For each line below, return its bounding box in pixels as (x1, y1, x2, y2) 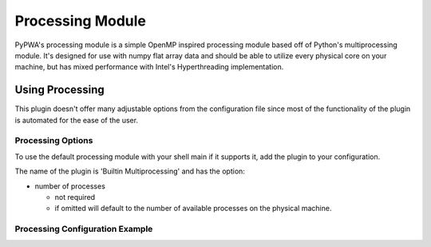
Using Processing (14, 83, 105, 97)
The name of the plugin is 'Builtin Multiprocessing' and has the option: (14, 166, 245, 176)
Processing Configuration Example (14, 224, 153, 235)
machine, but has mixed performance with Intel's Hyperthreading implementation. (14, 62, 284, 72)
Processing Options (14, 135, 93, 146)
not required (54, 192, 96, 201)
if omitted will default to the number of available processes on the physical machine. (54, 204, 332, 213)
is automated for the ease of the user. (14, 115, 139, 125)
